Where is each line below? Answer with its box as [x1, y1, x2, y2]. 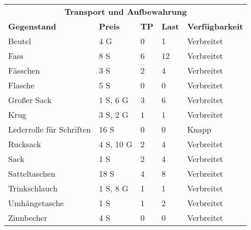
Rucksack [8, 138, 41, 150]
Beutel [8, 35, 32, 47]
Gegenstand [8, 20, 56, 32]
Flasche [8, 79, 35, 91]
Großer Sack [8, 94, 52, 106]
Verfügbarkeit [187, 20, 243, 32]
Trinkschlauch [8, 182, 58, 194]
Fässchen [8, 64, 40, 76]
